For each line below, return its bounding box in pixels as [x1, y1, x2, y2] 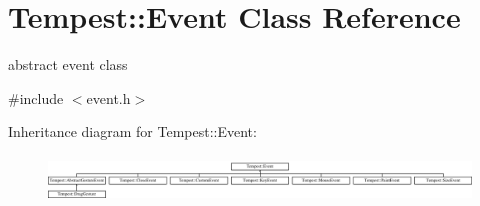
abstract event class [8, 54, 128, 75]
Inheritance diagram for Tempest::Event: [8, 121, 257, 142]
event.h [86, 87, 131, 108]
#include [8, 87, 64, 108]
